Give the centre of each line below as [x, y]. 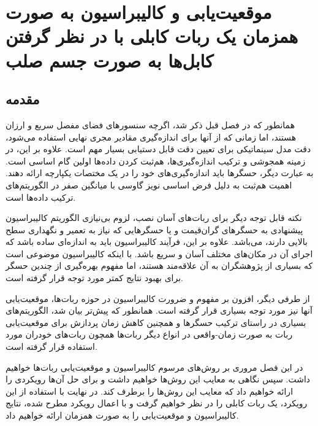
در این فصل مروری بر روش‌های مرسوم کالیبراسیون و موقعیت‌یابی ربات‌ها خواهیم [154, 367]
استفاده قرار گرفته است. [51, 347]
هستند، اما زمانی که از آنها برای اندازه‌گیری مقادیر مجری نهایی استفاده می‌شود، [151, 137]
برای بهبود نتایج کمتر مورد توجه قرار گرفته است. [95, 278]
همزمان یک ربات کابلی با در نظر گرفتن [152, 36]
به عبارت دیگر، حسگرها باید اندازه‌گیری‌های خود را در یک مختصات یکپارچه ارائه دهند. [160, 173]
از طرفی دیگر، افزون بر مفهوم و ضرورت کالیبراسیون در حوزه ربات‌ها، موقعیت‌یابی [158, 298]
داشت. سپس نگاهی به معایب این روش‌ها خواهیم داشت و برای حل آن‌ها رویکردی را [158, 379]
